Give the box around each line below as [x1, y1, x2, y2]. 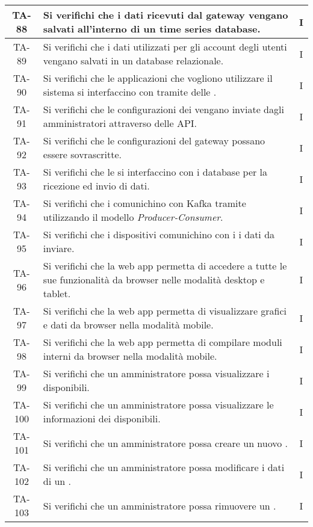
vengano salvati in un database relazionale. [43, 54, 224, 67]
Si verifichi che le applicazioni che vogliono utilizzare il [43, 71, 273, 85]
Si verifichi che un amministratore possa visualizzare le [43, 398, 274, 411]
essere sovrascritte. [43, 147, 122, 161]
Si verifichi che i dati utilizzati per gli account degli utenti [43, 40, 287, 54]
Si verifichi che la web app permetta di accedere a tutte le [43, 259, 287, 273]
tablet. [43, 286, 71, 300]
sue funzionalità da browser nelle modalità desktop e [43, 273, 265, 286]
